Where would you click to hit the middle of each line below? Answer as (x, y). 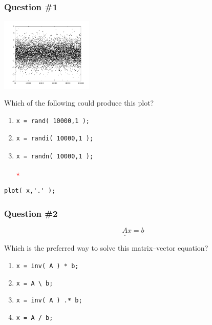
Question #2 (31, 213)
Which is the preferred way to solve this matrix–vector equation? (106, 248)
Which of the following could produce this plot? (79, 103)
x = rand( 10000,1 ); (53, 121)
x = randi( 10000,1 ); (55, 139)
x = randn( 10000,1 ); (55, 156)
